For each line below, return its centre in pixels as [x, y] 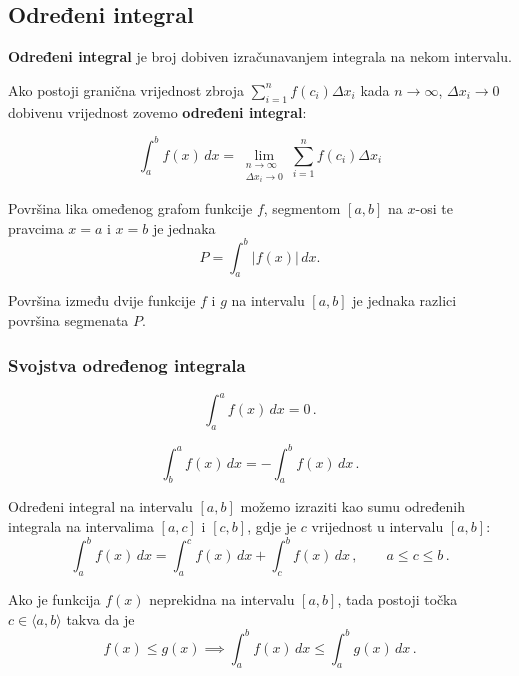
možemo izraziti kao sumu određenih [353, 506]
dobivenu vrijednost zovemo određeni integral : [157, 111]
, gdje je [272, 526]
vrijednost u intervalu [377, 526]
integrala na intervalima [81, 526]
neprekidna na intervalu [222, 598]
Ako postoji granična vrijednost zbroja [126, 89]
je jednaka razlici [404, 300]
